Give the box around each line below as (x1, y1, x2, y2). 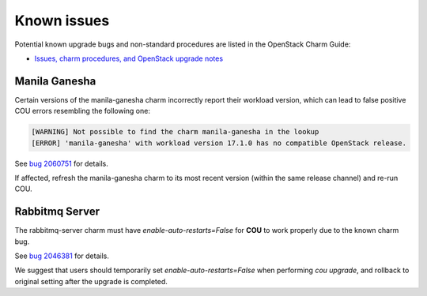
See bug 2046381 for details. (14, 251, 110, 260)
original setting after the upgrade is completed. (14, 276, 168, 286)
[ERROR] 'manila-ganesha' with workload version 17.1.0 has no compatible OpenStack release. (31, 138, 407, 148)
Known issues (14, 12, 110, 29)
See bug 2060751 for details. (14, 159, 108, 168)
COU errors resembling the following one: (14, 107, 150, 116)
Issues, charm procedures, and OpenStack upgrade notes (34, 54, 224, 63)
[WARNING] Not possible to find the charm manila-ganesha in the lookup (31, 127, 319, 137)
